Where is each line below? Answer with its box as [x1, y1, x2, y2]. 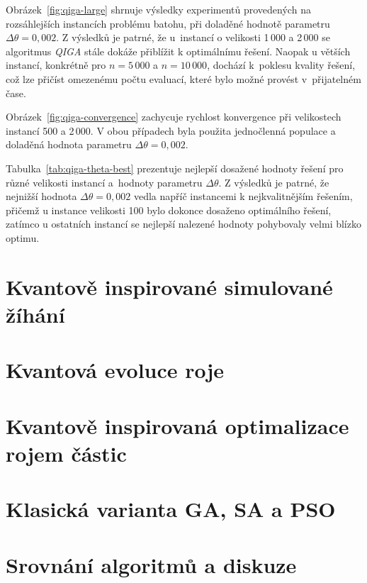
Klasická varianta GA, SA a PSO [6, 494, 336, 523]
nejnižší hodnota [6, 189, 77, 204]
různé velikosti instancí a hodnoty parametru [6, 174, 203, 189]
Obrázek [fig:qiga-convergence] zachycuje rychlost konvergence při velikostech [6, 109, 341, 124]
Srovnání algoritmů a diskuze [6, 550, 297, 579]
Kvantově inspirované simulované [6, 272, 333, 301]
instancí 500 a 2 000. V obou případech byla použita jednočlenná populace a [6, 123, 336, 138]
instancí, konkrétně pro [6, 57, 106, 72]
